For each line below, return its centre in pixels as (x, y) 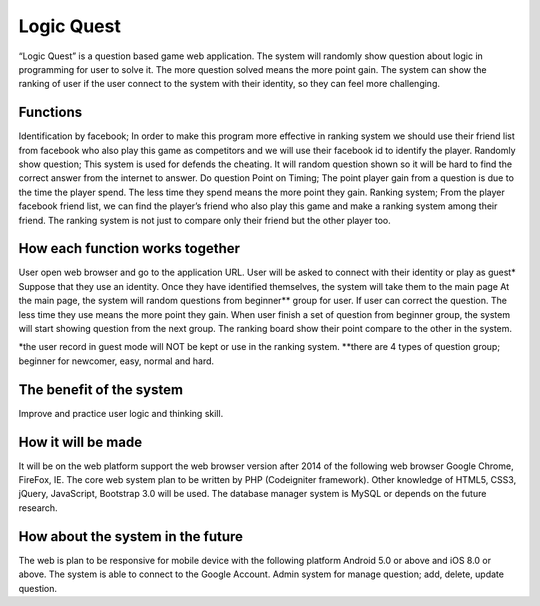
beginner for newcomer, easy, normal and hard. (116, 361)
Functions (50, 112)
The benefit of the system (101, 389)
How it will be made (80, 441)
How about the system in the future (131, 536)
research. (38, 507)
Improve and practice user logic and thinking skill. (121, 413)
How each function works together (129, 248)
